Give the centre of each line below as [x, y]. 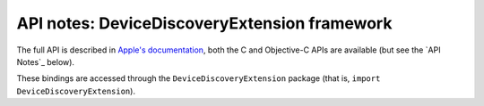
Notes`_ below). [46, 61]
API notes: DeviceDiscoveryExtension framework [204, 23]
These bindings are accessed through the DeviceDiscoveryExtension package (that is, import [199, 78]
